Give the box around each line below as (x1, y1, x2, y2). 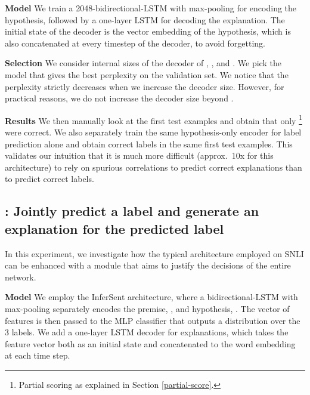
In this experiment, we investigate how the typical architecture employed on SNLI (5, 247, 304, 260)
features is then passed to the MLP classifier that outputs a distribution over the (5, 314, 300, 326)
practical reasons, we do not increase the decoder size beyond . (5, 92, 234, 104)
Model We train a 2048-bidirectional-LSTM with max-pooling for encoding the (5, 2, 297, 14)
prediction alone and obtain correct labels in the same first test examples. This (5, 137, 293, 150)
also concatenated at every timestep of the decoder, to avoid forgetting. (5, 36, 265, 49)
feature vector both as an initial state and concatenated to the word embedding (5, 337, 296, 350)
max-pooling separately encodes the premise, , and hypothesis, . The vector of (5, 302, 290, 314)
